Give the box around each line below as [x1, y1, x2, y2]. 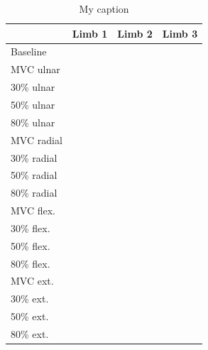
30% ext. [11, 291, 49, 306]
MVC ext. [11, 273, 54, 288]
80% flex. [11, 256, 50, 270]
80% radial [11, 185, 58, 200]
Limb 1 [72, 26, 108, 40]
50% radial [11, 168, 58, 182]
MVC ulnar [11, 62, 60, 77]
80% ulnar [11, 114, 55, 129]
